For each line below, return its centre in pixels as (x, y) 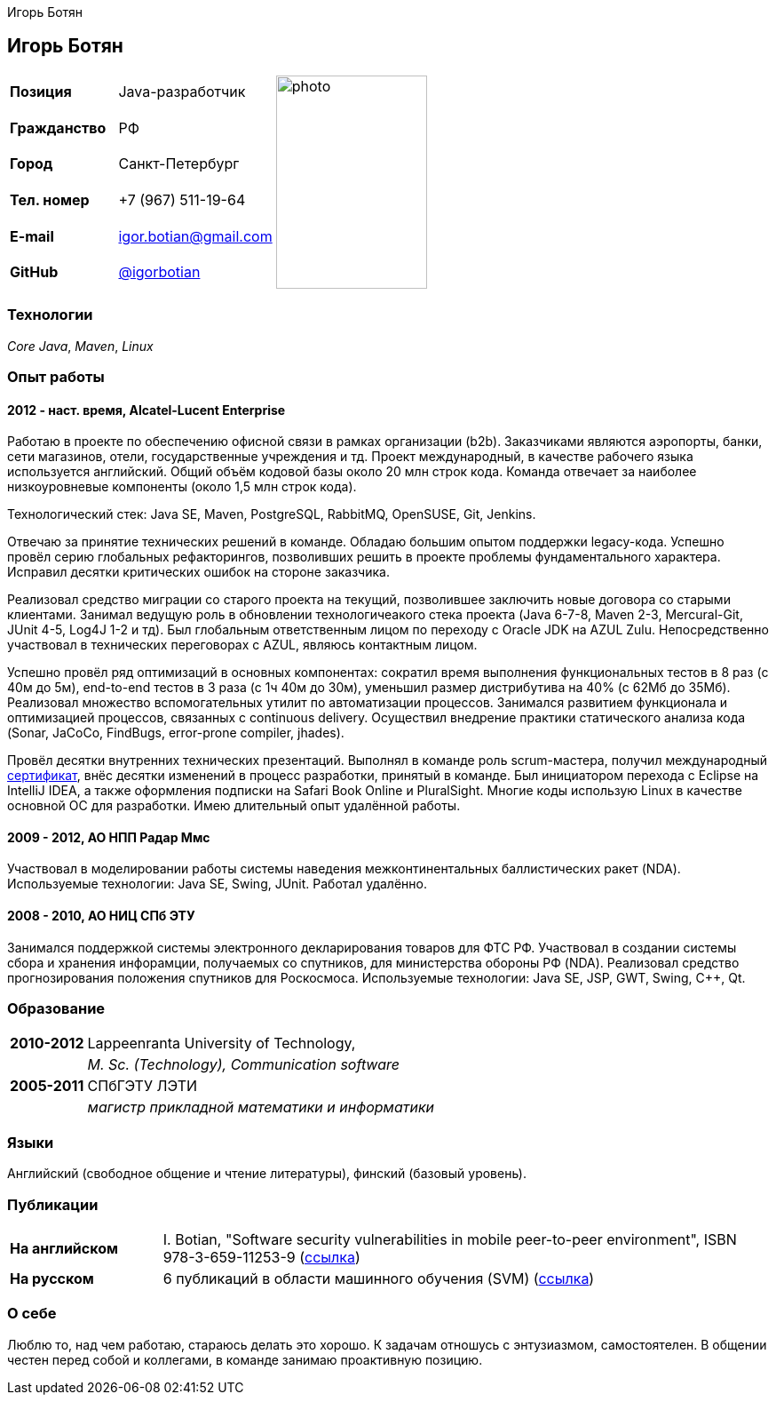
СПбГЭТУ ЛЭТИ (143, 1086)
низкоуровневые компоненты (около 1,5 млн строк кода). (182, 487)
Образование (56, 1008)
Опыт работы (56, 376)
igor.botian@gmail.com (195, 236)
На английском (64, 1248)
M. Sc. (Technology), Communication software (243, 1065)
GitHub (34, 272)
